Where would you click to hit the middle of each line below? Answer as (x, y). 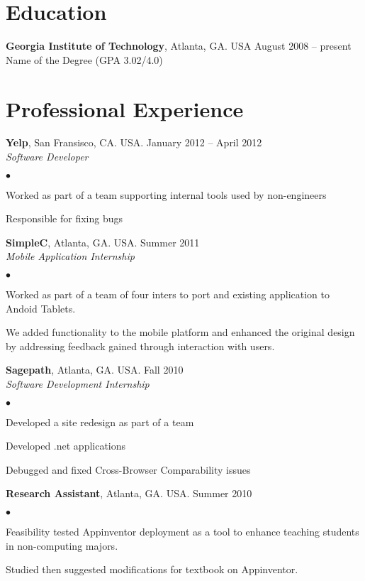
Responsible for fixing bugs (64, 218)
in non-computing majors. (62, 545)
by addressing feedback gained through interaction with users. (140, 346)
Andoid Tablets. (41, 308)
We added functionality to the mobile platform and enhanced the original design (180, 332)
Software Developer (47, 157)
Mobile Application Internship (70, 256)
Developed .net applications (66, 446)
